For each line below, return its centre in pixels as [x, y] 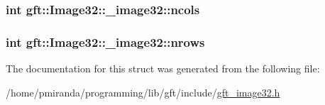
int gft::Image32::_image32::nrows [105, 42]
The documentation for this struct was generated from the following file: [163, 68]
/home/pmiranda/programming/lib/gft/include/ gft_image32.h [143, 92]
